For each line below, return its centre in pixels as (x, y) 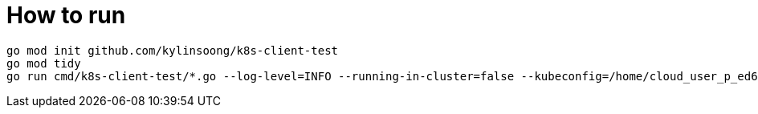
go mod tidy (44, 63)
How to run (66, 15)
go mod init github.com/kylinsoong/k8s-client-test (173, 50)
